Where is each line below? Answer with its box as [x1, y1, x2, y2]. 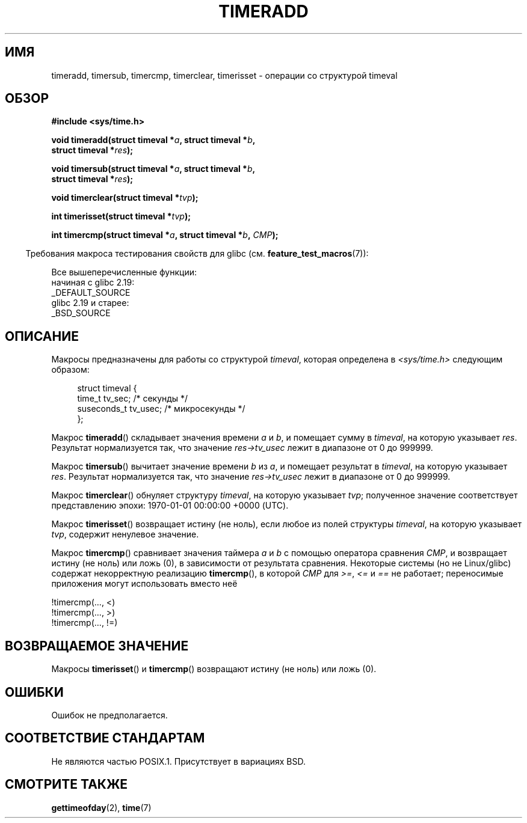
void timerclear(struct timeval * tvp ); [51, 192, 199, 203]
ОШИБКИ [5, 684, 64, 700]
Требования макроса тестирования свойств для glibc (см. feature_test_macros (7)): [25, 248, 369, 259]
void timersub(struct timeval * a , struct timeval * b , [51, 164, 256, 174]
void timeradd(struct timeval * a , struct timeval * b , [51, 135, 256, 145]
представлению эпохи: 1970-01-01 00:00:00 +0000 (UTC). [51, 500, 289, 511]
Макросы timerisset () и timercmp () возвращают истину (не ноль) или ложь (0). [51, 664, 377, 675]
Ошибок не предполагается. [51, 709, 168, 720]
